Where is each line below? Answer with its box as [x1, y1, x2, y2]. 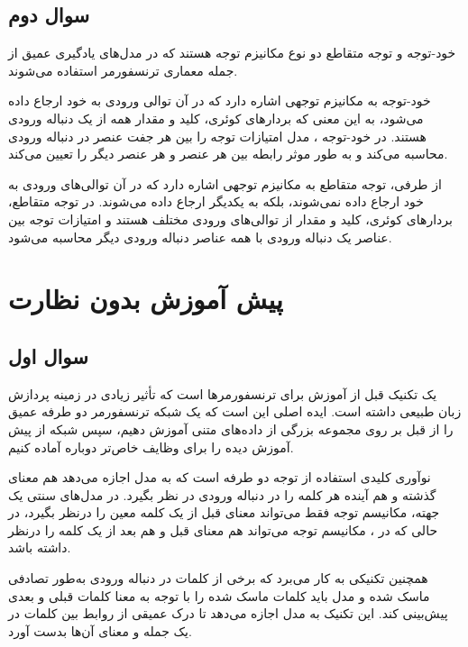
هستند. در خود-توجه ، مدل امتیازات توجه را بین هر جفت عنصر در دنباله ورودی [8, 126, 427, 145]
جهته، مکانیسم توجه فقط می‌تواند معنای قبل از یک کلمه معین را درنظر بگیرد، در [8, 503, 440, 522]
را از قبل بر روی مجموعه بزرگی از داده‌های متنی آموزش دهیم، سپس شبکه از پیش [8, 419, 454, 438]
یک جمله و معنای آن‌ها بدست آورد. [8, 621, 192, 640]
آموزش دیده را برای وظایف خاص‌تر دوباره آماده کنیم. [8, 437, 294, 456]
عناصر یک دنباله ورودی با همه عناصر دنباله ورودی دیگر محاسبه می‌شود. [8, 227, 392, 246]
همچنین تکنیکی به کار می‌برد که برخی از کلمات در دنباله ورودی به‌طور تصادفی [8, 569, 428, 588]
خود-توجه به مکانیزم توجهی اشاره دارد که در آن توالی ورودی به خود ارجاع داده [8, 91, 431, 110]
